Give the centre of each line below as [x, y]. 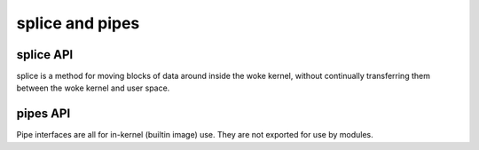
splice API [45, 55]
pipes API [43, 114]
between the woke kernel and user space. [93, 88]
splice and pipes [78, 23]
